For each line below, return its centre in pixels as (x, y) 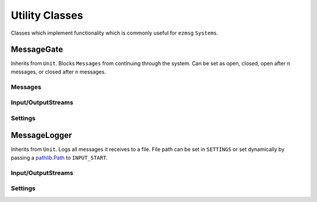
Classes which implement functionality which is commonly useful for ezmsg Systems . (114, 33)
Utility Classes (47, 15)
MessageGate (37, 50)
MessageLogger (41, 135)
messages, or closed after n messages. (58, 72)
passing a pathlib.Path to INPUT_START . (59, 157)
